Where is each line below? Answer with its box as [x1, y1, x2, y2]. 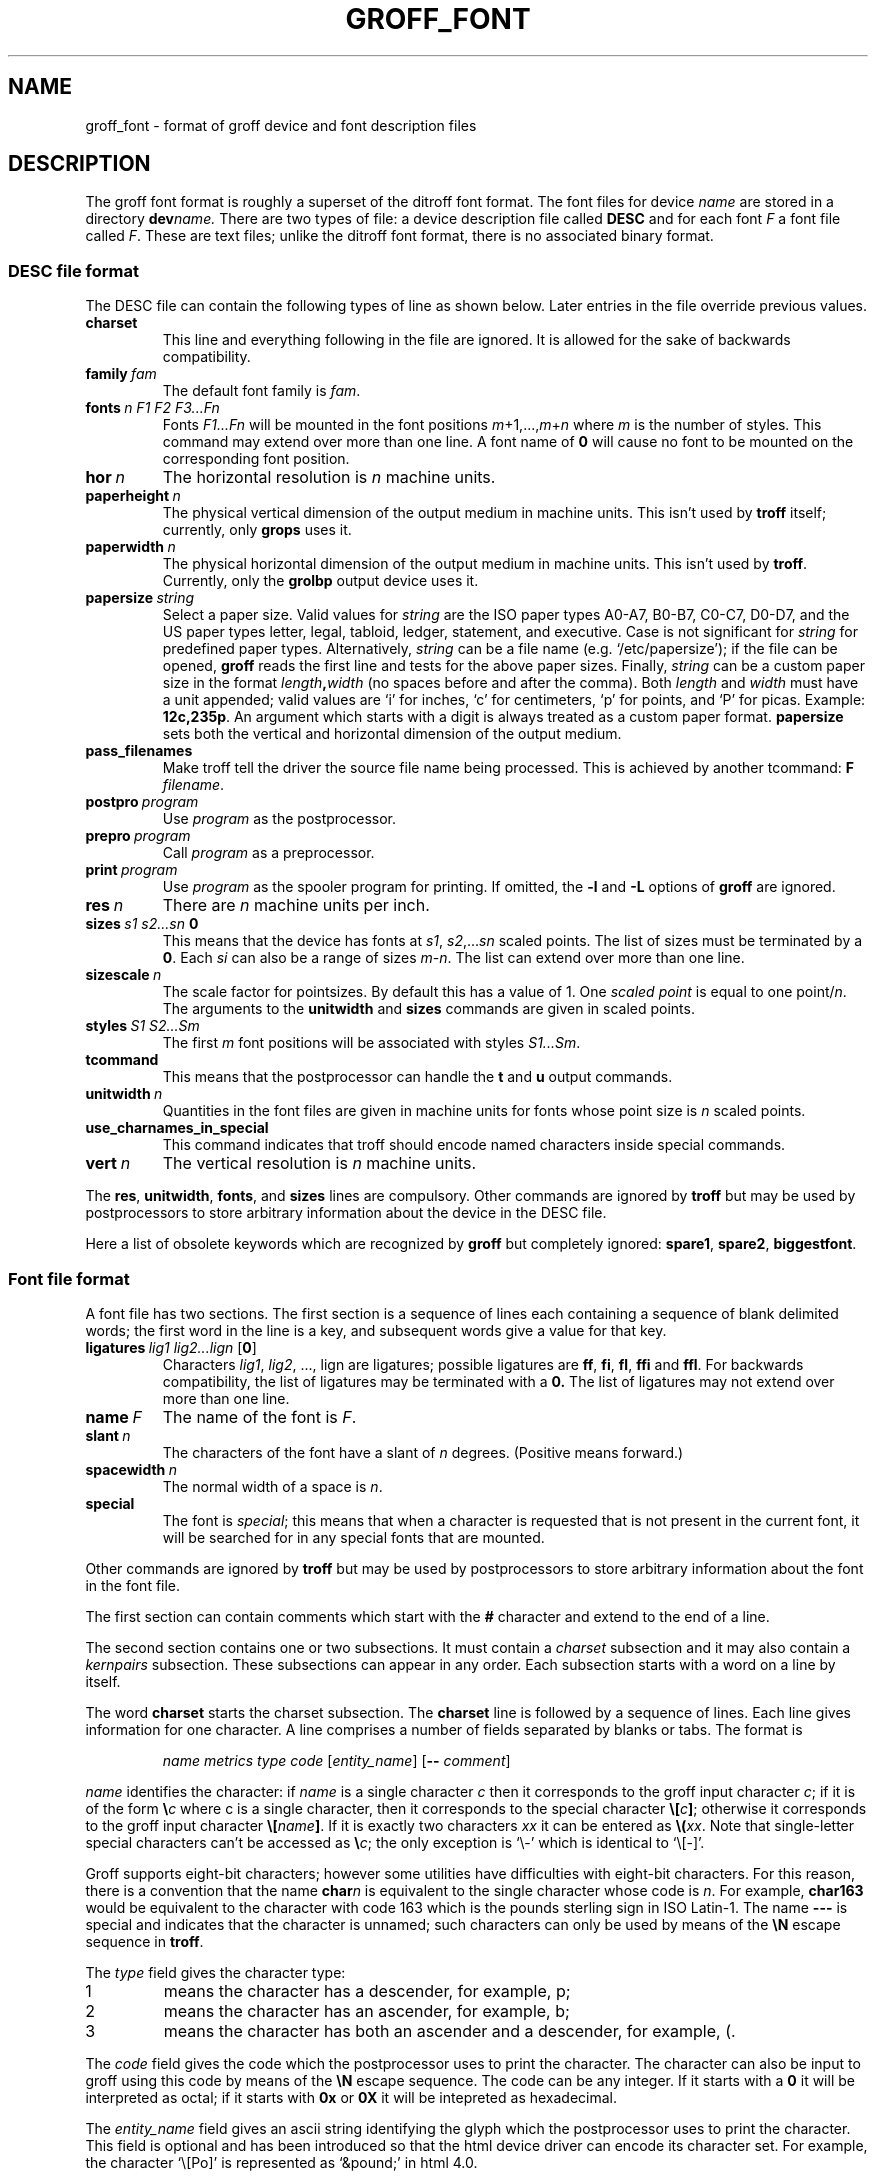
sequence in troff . [85, 1932, 204, 1950]
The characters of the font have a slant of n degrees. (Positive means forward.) [162, 1443, 684, 1461]
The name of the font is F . [162, 1406, 357, 1427]
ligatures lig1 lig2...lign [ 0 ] [85, 1338, 257, 1356]
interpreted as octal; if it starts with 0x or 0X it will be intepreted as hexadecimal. [85, 2088, 618, 2106]
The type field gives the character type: [85, 1963, 346, 1981]
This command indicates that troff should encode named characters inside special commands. [162, 1136, 786, 1154]
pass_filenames [85, 742, 193, 760]
